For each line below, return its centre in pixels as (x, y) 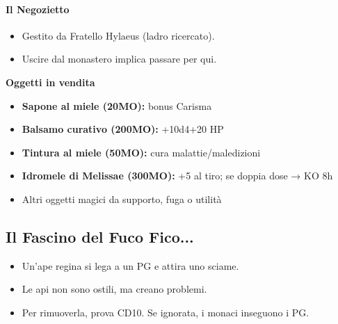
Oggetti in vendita (50, 82)
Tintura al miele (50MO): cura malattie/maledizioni (141, 152)
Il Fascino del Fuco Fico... (100, 236)
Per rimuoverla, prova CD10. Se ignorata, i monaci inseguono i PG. (166, 312)
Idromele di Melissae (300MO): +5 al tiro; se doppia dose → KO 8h (177, 176)
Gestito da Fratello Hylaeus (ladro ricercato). (118, 35)
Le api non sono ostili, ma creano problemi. (114, 289)
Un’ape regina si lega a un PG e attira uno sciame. (130, 265)
